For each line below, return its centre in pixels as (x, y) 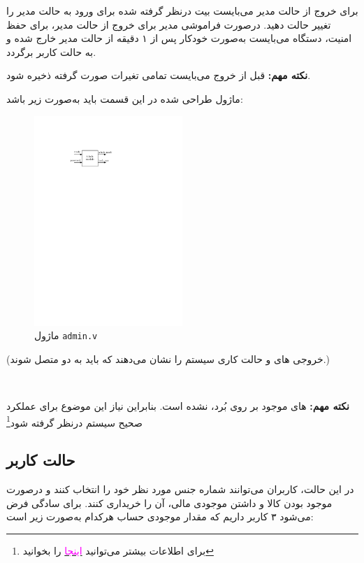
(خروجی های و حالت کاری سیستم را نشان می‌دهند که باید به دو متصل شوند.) (168, 358)
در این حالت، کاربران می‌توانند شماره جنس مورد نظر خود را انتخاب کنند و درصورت (180, 489)
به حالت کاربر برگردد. (51, 51)
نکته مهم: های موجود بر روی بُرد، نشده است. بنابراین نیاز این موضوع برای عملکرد (178, 405)
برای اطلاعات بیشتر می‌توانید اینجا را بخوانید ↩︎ (118, 550)
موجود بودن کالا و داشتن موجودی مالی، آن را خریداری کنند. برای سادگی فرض (169, 503)
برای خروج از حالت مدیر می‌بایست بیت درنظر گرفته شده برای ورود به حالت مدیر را (182, 10)
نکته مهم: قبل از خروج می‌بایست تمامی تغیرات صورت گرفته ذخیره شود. (159, 75)
